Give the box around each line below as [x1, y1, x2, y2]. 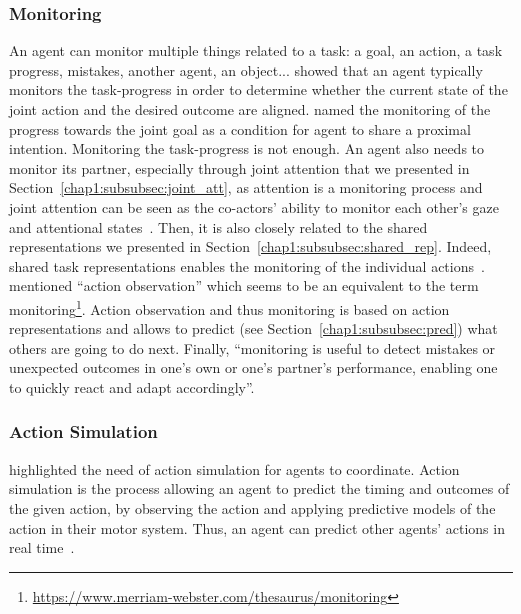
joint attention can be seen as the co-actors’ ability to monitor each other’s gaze [9, 196, 499, 217]
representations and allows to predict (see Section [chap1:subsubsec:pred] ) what [9, 318, 498, 339]
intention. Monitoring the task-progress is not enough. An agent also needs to [9, 138, 485, 159]
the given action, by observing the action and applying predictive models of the [9, 497, 496, 518]
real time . [9, 537, 75, 558]
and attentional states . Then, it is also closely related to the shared [9, 216, 428, 237]
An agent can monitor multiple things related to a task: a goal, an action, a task [9, 40, 503, 61]
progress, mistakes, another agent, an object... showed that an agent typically [9, 59, 483, 80]
